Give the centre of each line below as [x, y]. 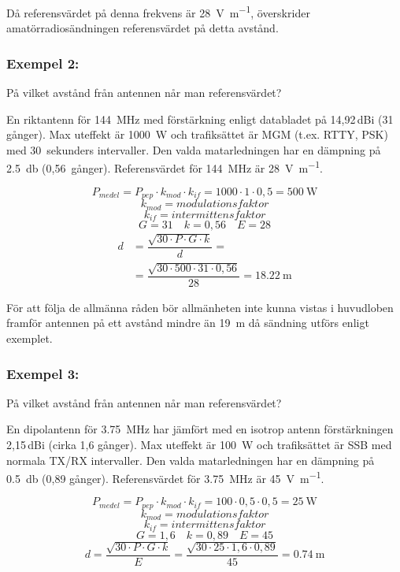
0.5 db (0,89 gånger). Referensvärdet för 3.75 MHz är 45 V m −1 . [165, 477]
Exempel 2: [43, 63]
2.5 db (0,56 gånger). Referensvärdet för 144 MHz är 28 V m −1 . [165, 167]
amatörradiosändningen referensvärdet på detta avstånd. [143, 28]
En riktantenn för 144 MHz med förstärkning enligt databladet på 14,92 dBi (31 [200, 119]
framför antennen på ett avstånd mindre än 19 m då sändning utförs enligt [188, 323]
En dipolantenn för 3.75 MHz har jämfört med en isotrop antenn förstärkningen [200, 429]
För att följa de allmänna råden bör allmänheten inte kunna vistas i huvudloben [200, 307]
